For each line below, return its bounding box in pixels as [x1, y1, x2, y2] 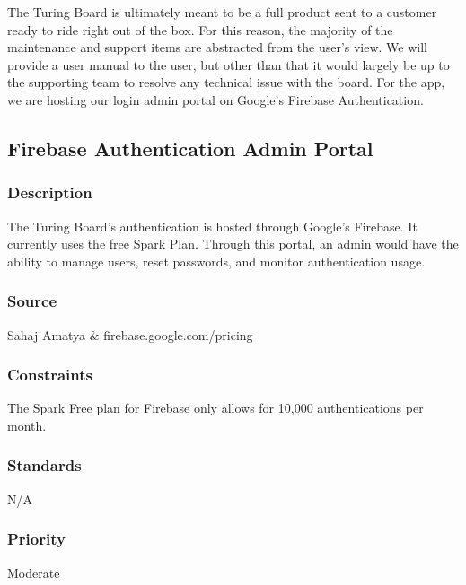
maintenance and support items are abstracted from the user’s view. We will [7, 38, 428, 57]
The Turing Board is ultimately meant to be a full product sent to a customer [7, 3, 437, 21]
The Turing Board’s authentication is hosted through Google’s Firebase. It [7, 216, 418, 235]
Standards [7, 454, 82, 476]
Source [7, 290, 57, 312]
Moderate [7, 563, 60, 581]
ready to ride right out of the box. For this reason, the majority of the [7, 20, 393, 39]
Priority [7, 528, 66, 550]
